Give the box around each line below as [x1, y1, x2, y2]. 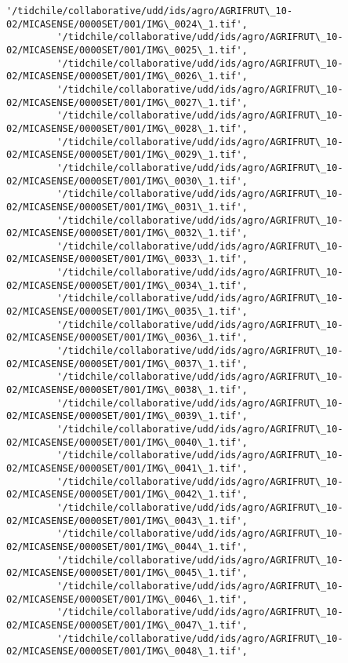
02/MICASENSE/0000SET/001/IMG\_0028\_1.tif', [6, 122, 248, 134]
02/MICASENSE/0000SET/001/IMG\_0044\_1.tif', [6, 541, 248, 552]
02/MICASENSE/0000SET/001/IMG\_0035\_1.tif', [6, 306, 248, 318]
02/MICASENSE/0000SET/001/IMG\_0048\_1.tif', [6, 646, 248, 658]
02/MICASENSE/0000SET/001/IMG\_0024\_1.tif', [6, 18, 248, 30]
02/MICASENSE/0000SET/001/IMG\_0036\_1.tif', [6, 332, 248, 344]
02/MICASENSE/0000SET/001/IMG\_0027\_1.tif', [6, 97, 248, 108]
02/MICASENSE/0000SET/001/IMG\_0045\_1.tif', [6, 567, 248, 579]
